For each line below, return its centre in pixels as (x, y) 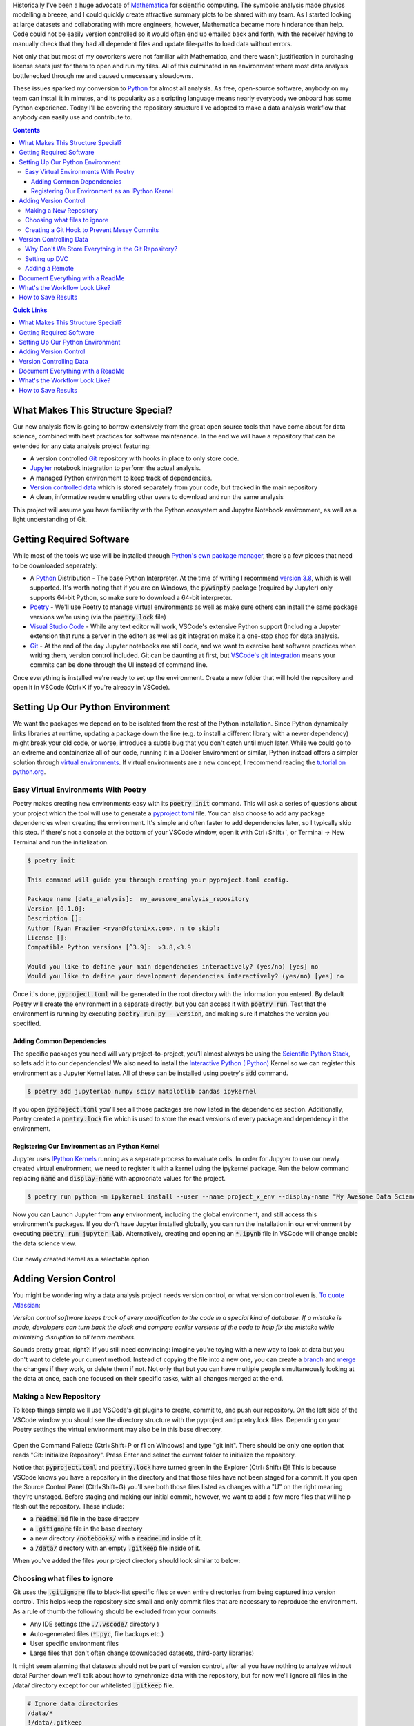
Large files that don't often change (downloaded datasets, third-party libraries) (142, 1653)
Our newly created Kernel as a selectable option (81, 1259)
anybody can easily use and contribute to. (72, 117)
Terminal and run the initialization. (61, 842)
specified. (27, 1023)
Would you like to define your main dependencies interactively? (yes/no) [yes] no (173, 967)
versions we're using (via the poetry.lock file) (98, 617)
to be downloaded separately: (55, 565)
